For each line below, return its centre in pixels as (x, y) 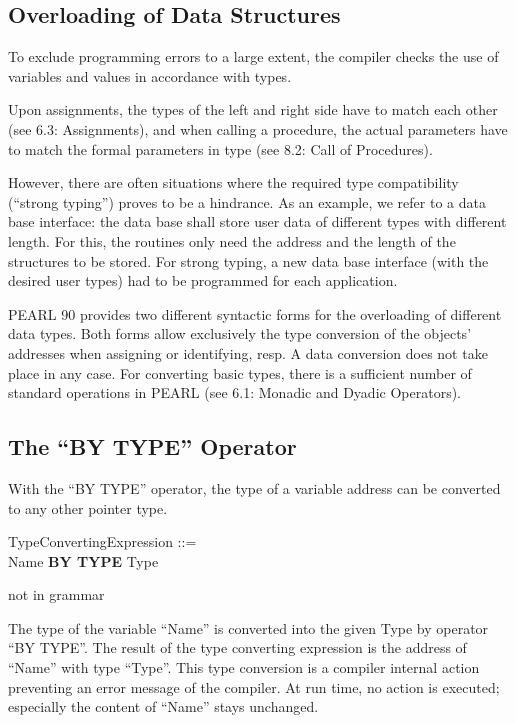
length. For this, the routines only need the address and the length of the (232, 240)
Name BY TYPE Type (83, 560)
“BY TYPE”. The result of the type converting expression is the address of (237, 647)
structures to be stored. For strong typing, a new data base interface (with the (248, 260)
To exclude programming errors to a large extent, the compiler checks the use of (253, 56)
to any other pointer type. (88, 507)
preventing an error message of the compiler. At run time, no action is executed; (254, 686)
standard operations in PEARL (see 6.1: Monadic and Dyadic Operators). (234, 392)
